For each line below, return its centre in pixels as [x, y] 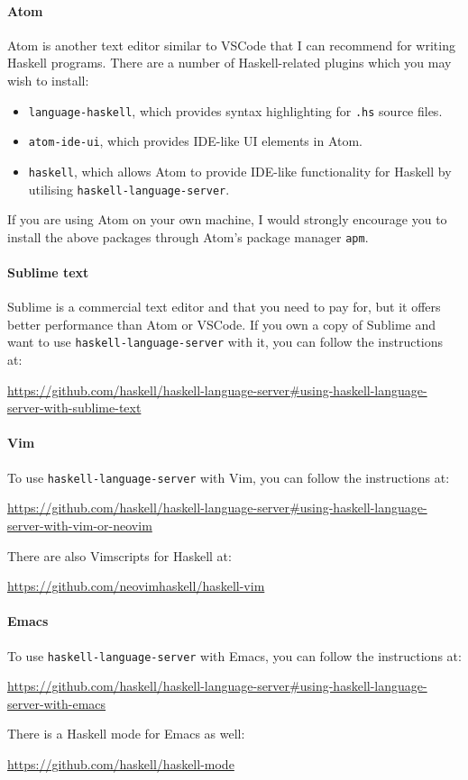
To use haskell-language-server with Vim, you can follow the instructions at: [229, 477]
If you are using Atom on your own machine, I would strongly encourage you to [227, 219]
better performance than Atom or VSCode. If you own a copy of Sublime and [222, 324]
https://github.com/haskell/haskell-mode [121, 763]
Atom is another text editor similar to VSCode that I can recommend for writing [231, 45]
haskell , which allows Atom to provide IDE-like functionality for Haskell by [240, 171]
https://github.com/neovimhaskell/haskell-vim [136, 586]
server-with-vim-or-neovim [80, 525]
